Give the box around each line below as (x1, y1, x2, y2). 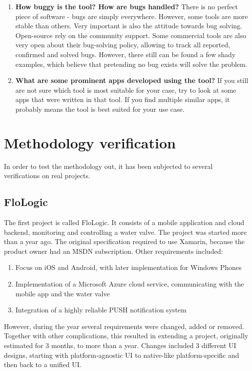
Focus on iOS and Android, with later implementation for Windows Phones (15, 262, 242, 272)
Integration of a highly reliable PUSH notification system (15, 305, 187, 315)
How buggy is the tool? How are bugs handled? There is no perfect (15, 1, 238, 11)
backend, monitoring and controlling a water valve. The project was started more (4, 227, 247, 237)
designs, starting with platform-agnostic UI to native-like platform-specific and (4, 350, 239, 360)
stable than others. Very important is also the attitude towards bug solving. (15, 21, 242, 31)
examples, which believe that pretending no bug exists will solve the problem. (15, 59, 248, 69)
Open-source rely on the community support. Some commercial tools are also (15, 30, 246, 40)
